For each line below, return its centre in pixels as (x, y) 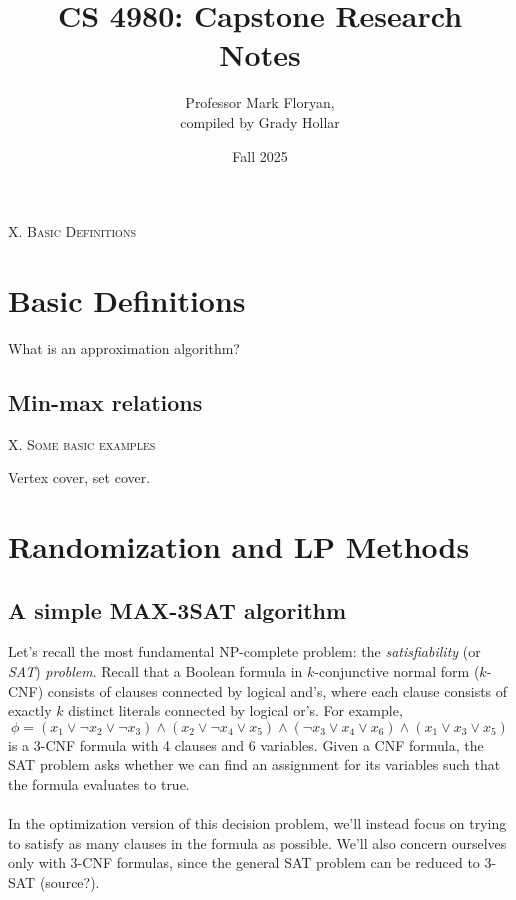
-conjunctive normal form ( (397, 670)
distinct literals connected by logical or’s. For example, (235, 710)
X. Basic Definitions (72, 231)
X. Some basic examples (82, 443)
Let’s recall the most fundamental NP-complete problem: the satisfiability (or (244, 651)
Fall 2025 (260, 155)
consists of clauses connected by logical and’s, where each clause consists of (277, 690)
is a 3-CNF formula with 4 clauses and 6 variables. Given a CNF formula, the (246, 744)
